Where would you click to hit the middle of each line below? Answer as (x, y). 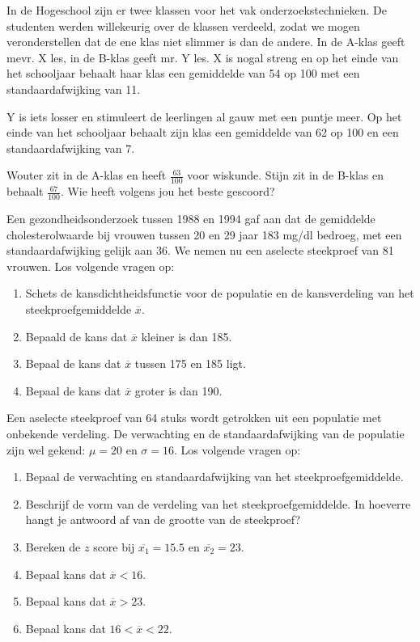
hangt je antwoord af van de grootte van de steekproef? (163, 520)
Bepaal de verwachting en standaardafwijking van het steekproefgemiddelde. (214, 477)
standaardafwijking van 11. (74, 89)
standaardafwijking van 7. (71, 148)
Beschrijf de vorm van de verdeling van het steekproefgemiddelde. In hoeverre (218, 503)
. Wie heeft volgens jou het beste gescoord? (168, 191)
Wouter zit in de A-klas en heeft (87, 175)
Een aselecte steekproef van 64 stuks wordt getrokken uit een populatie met (194, 418)
